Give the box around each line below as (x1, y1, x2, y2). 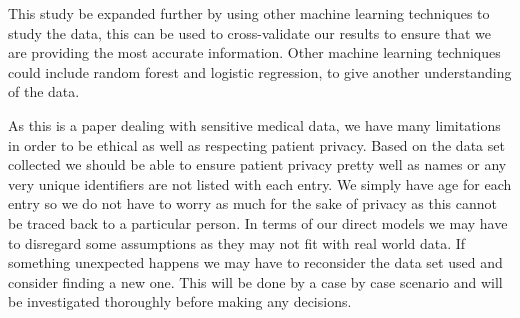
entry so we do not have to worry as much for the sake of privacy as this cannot (8, 193, 497, 214)
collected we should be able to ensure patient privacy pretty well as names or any (8, 154, 507, 175)
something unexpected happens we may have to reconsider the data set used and (8, 252, 503, 273)
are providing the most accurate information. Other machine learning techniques (8, 42, 501, 63)
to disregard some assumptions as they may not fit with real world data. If (8, 232, 466, 253)
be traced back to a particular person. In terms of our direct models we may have (8, 212, 508, 233)
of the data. (8, 81, 80, 102)
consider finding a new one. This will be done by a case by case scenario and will (8, 271, 503, 292)
